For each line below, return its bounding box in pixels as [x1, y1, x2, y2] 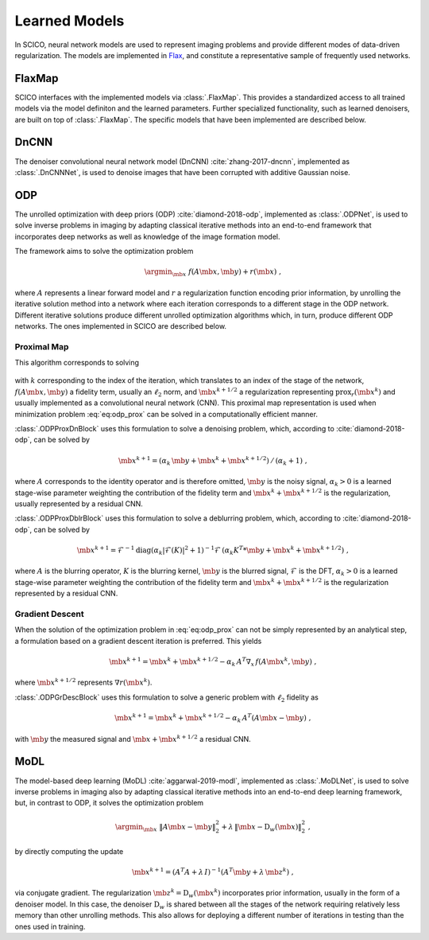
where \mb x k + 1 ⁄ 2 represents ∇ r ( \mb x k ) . [14, 677, 153, 688]
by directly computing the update [14, 846, 124, 856]
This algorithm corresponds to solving [14, 358, 139, 368]
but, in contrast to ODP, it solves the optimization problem [14, 798, 204, 808]
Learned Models [14, 12, 125, 29]
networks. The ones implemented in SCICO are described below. [14, 321, 226, 330]
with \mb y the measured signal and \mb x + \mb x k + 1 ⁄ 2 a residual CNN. [14, 733, 252, 743]
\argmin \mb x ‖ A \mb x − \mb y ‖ [115, 822, 216, 833]
